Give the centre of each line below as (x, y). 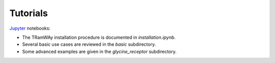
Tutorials (29, 13)
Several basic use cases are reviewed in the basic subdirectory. (89, 44)
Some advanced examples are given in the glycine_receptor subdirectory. (99, 51)
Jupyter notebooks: (30, 28)
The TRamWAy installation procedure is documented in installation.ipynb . (99, 37)
